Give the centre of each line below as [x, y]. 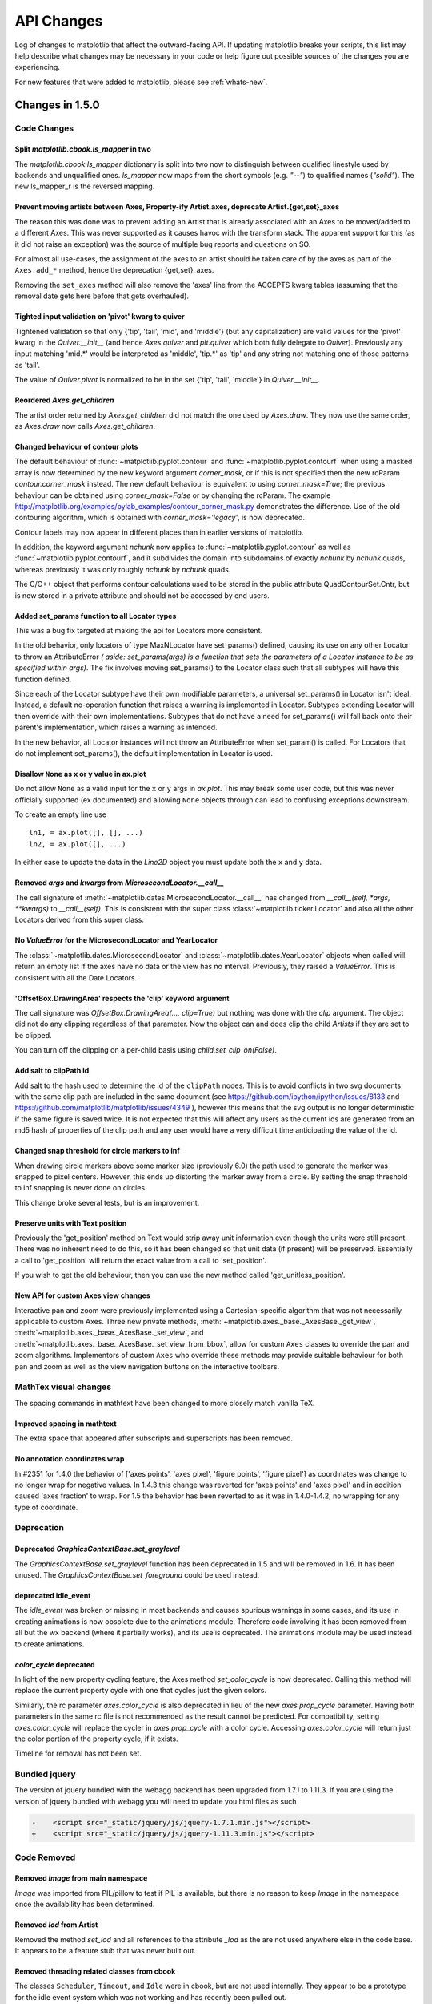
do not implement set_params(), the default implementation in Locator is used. [144, 753]
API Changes [59, 21]
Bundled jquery [45, 1774]
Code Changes [44, 128]
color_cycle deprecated [55, 1664]
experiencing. [37, 67]
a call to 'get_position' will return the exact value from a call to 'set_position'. [141, 1260]
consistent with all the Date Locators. [76, 977]
